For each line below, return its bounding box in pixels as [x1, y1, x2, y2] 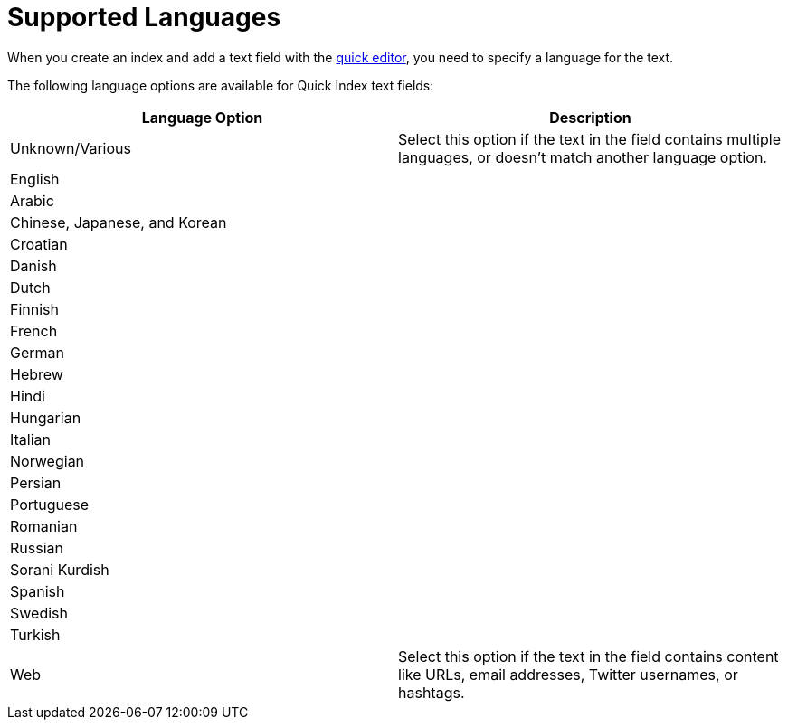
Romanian [10, 516, 78, 535]
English [10, 169, 60, 188]
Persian [10, 473, 62, 492]
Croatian [10, 234, 68, 253]
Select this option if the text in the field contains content [398, 647, 779, 666]
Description [549, 108, 631, 127]
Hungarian [10, 408, 81, 427]
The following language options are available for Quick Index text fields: [7, 77, 434, 93]
